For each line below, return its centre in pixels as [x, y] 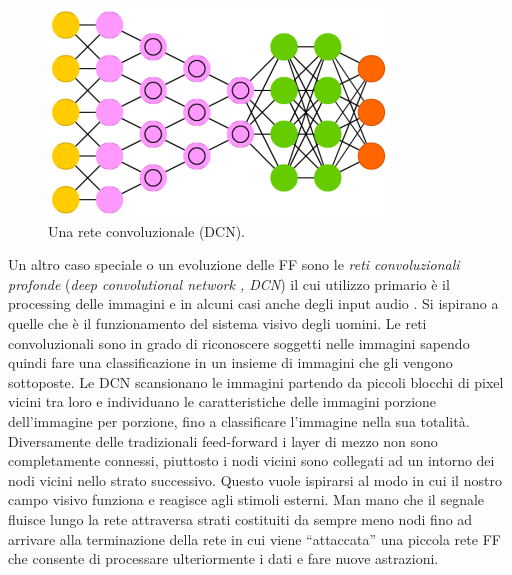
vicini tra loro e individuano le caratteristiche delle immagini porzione [222, 401]
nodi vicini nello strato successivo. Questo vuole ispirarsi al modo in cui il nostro [255, 479]
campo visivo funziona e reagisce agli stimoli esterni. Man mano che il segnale [246, 499]
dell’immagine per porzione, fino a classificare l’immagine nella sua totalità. [239, 420]
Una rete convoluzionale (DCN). [147, 230]
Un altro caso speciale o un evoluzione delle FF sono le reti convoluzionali [234, 264]
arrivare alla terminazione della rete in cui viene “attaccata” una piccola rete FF [254, 538]
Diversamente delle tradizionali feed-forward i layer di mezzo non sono [223, 440]
